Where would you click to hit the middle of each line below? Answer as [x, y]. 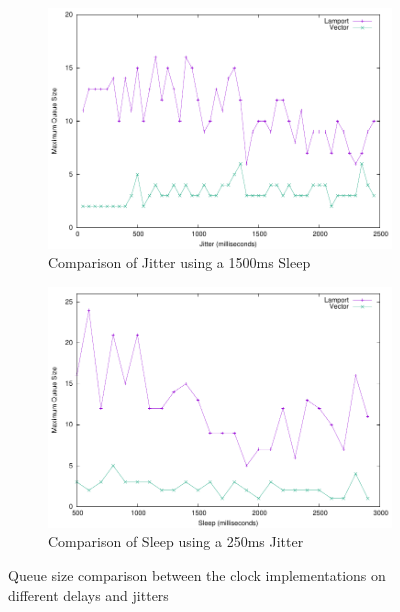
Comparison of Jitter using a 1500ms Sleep [179, 262]
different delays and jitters [88, 594]
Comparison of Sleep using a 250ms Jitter [176, 541]
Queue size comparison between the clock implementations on [197, 574]
